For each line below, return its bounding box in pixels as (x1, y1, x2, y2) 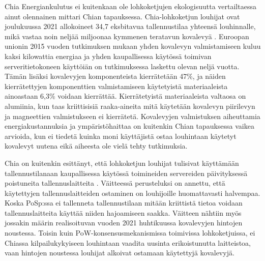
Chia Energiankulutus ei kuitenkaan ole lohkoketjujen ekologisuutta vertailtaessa (5, 1, 256, 11)
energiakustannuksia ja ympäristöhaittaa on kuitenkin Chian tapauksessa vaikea (5, 121, 254, 131)
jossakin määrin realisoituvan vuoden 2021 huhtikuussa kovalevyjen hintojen (5, 217, 243, 228)
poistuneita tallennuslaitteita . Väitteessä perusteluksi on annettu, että (5, 178, 225, 188)
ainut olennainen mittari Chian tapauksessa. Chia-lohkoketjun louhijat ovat (5, 11, 240, 21)
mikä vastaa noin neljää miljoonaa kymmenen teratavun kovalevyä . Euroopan (5, 31, 249, 41)
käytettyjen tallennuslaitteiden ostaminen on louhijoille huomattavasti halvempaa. (5, 187, 260, 198)
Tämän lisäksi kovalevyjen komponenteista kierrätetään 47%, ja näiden (5, 71, 226, 81)
